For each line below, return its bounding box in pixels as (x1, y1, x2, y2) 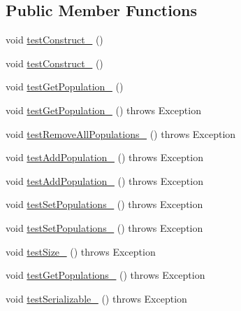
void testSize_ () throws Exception (6, 244, 156, 258)
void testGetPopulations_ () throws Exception (6, 268, 205, 282)
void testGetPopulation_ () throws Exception (6, 102, 201, 117)
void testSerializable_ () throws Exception (6, 291, 187, 305)
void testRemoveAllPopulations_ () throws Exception (6, 126, 236, 141)
